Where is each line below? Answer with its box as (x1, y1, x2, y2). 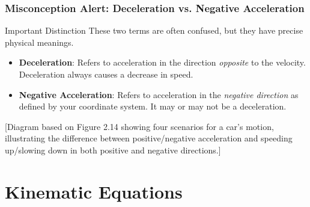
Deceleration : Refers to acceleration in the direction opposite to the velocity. (19, 56, 306, 69)
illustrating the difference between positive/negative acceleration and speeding (5, 132, 293, 144)
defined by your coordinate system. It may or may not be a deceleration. (19, 100, 287, 113)
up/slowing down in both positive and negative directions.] (5, 143, 221, 156)
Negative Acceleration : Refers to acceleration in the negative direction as (19, 88, 299, 100)
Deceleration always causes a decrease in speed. (19, 68, 193, 80)
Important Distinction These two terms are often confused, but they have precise (5, 24, 303, 37)
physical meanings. (5, 36, 74, 48)
